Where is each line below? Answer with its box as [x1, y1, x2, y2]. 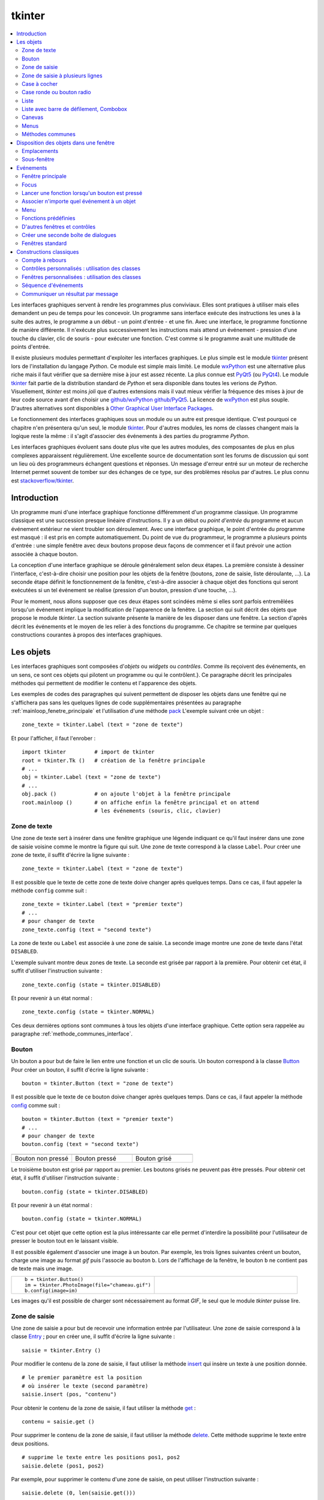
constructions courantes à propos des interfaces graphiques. [11, 631, 163, 638]
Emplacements [22, 148, 59, 155]
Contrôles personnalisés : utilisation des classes [22, 265, 141, 272]
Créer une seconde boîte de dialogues [22, 231, 116, 238]
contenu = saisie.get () [22, 1418, 95, 1425]
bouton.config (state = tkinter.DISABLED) [22, 1188, 149, 1195]
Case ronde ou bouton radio [22, 89, 91, 96]
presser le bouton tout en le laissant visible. [11, 1237, 119, 1244]
